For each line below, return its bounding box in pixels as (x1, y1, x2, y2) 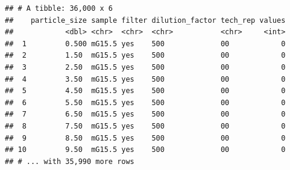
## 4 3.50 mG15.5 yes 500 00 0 (5, 74, 286, 83)
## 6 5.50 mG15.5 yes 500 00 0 (5, 98, 286, 107)
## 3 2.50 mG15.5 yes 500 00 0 (5, 62, 286, 71)
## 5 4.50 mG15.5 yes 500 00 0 (5, 87, 286, 96)
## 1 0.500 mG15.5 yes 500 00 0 (5, 39, 286, 48)
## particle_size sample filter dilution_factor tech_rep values (5, 16, 286, 25)
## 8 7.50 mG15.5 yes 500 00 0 (5, 121, 286, 130)
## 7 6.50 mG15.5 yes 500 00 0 (5, 110, 286, 119)
